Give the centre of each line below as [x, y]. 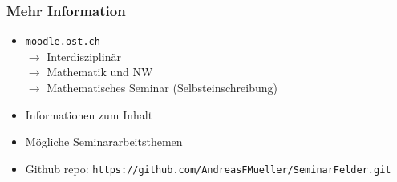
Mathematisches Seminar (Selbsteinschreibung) [162, 88]
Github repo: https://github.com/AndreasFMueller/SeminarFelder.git [208, 168]
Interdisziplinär [84, 56]
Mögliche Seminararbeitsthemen [104, 142]
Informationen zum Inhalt [89, 114]
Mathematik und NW [100, 72]
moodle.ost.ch [63, 42]
